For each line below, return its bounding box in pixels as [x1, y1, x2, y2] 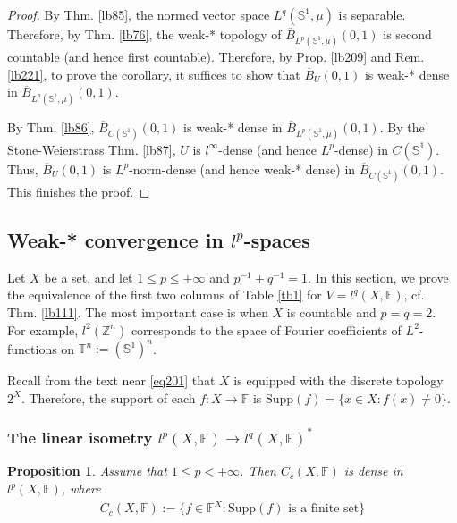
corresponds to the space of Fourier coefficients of [131, 320, 402, 339]
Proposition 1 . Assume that [7, 461, 167, 480]
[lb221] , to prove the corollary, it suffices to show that [7, 64, 300, 83]
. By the [379, 117, 425, 136]
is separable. [338, 5, 406, 23]
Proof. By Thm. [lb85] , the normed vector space [7, 5, 270, 23]
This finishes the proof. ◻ [7, 181, 150, 200]
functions [7, 339, 57, 358]
